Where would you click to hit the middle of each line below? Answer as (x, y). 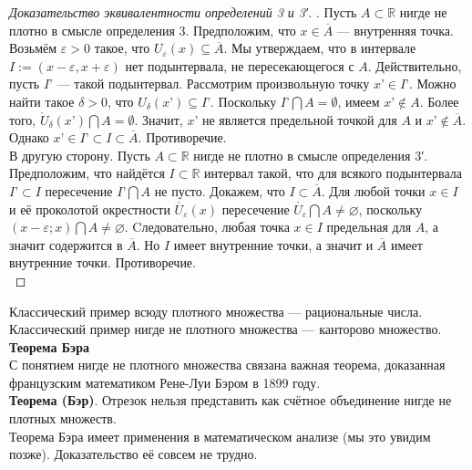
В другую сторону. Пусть (80, 155)
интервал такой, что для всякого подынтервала (333, 173)
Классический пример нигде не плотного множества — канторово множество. (226, 329)
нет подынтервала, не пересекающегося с (240, 65)
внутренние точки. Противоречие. (103, 262)
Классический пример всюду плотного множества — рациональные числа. (216, 311)
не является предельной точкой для (299, 119)
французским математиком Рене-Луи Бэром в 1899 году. (165, 382)
